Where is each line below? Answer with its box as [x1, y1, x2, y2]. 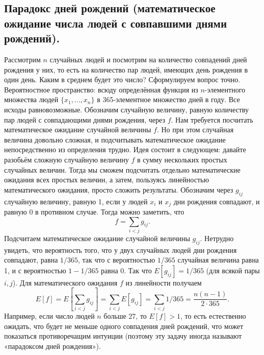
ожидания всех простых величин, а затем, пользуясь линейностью [4, 174, 209, 185]
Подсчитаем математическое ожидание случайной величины [4, 232, 190, 243]
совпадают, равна [4, 254, 58, 265]
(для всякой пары [206, 265, 260, 275]
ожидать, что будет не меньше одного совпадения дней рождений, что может [4, 320, 244, 331]
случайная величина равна [177, 254, 259, 265]
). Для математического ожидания [12, 277, 118, 288]
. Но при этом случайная [156, 124, 234, 135]
